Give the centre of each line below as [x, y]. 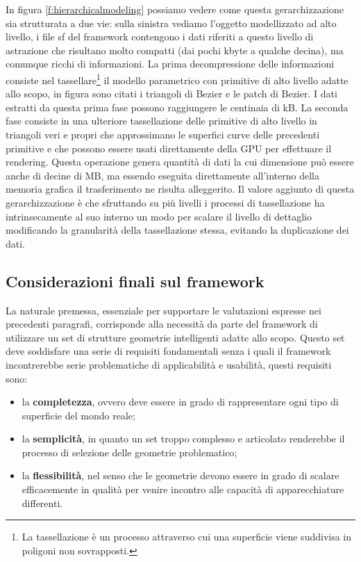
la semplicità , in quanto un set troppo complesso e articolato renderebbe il [183, 439]
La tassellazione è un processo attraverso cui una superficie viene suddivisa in [187, 537]
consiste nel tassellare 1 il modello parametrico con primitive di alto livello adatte [177, 79]
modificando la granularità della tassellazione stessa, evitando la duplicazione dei [177, 230]
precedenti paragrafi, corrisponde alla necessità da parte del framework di [162, 324]
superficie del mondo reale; [78, 415]
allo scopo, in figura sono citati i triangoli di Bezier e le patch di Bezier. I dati [171, 94]
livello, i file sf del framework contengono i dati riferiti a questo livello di [160, 37]
